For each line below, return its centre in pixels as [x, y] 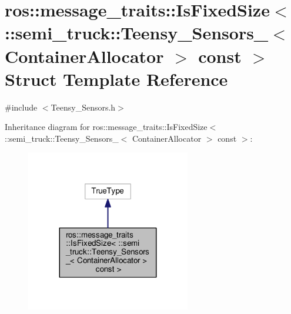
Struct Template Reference [116, 78]
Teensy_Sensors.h [83, 107]
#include [21, 107]
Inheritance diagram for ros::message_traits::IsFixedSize [106, 127]
